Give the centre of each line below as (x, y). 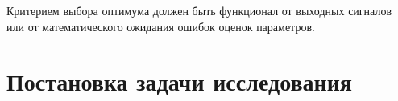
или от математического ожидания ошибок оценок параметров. (161, 26)
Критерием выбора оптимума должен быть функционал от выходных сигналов (199, 10)
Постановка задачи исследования (179, 81)
